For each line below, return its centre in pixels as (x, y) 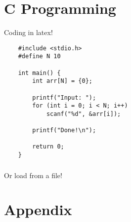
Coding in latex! (28, 32)
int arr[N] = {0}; (62, 81)
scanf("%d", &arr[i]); (84, 114)
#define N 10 (39, 56)
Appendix (38, 209)
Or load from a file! (33, 175)
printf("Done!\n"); (64, 130)
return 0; (48, 147)
